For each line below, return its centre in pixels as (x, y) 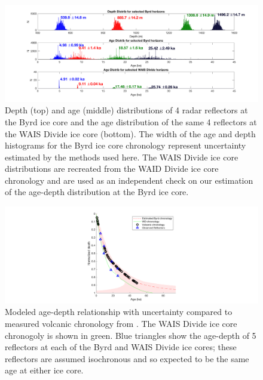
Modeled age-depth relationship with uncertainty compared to (119, 312)
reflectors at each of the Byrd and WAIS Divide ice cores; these (121, 347)
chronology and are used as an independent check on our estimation (129, 180)
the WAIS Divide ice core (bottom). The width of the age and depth (130, 133)
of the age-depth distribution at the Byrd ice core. (97, 192)
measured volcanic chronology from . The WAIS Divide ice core (121, 323)
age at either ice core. (44, 370)
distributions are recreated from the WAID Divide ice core (112, 169)
